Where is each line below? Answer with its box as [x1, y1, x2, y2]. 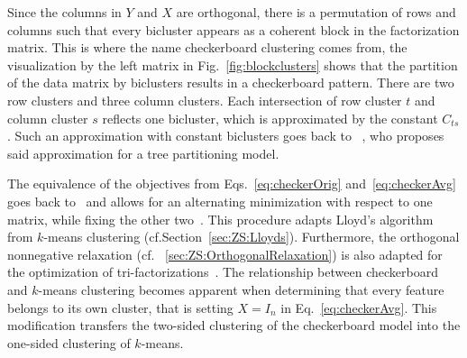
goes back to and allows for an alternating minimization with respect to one [7, 191, 433, 210]
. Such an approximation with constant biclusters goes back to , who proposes [7, 126, 444, 145]
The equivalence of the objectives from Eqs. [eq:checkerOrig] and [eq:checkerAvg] [7, 174, 456, 193]
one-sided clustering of [7, 333, 131, 352]
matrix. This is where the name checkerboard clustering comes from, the [7, 38, 407, 57]
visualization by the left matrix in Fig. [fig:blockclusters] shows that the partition [7, 55, 458, 74]
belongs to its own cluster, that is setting [7, 298, 233, 317]
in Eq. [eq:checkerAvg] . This [280, 298, 437, 317]
